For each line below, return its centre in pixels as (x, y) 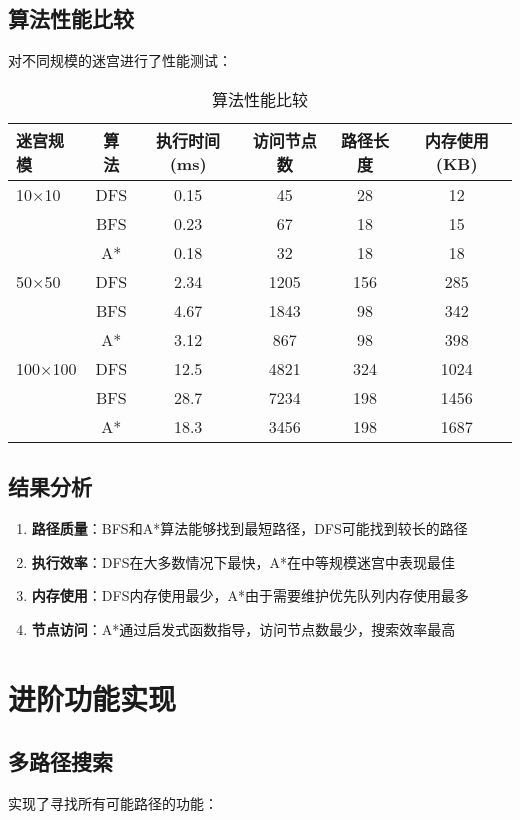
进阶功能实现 (92, 697)
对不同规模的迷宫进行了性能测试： (120, 60)
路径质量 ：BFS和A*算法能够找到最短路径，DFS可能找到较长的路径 (249, 528)
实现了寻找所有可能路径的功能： (113, 802)
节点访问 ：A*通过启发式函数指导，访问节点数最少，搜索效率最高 (243, 628)
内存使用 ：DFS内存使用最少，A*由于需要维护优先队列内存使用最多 (250, 595)
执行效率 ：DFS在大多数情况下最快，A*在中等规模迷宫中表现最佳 (243, 561)
